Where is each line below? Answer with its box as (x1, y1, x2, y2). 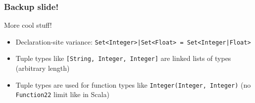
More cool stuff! (4, 20, 52, 30)
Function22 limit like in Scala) (15, 89, 109, 100)
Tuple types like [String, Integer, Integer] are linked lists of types (15, 53, 231, 63)
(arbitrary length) (15, 63, 70, 73)
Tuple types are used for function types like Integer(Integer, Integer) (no (15, 79, 251, 90)
